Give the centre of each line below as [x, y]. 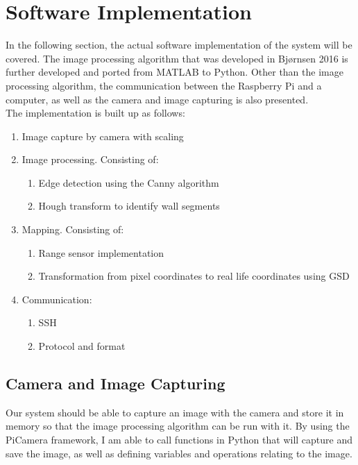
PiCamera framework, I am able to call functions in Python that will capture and [179, 440]
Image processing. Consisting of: [90, 159]
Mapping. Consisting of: [73, 229]
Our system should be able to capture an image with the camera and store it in [175, 412]
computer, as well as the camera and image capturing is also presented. [157, 99]
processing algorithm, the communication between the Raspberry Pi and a [164, 85]
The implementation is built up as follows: [95, 113]
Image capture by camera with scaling [103, 136]
